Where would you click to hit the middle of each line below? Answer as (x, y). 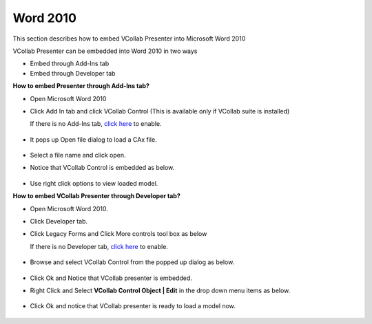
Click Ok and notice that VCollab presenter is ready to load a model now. (133, 306)
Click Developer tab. (59, 222)
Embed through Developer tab (73, 73)
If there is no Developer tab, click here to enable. (99, 246)
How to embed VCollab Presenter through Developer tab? (96, 196)
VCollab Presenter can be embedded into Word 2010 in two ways (105, 51)
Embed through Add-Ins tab (70, 64)
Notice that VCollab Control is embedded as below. (102, 168)
